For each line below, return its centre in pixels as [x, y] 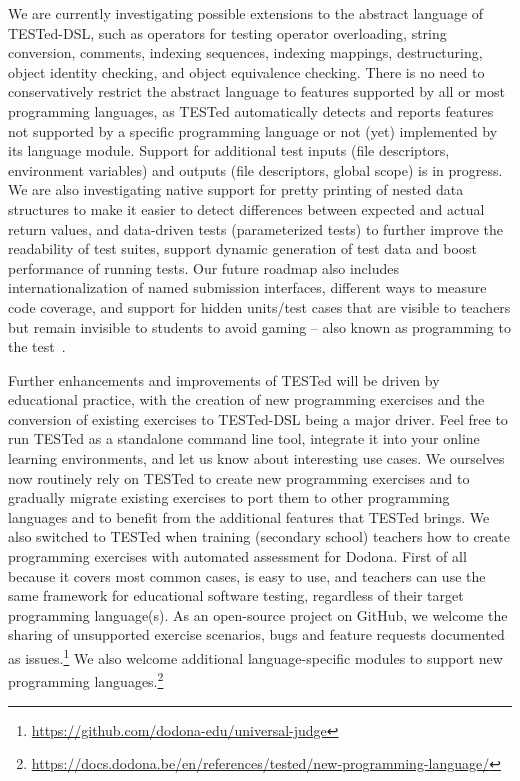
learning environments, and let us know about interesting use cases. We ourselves [256, 458]
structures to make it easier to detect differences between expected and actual [246, 208]
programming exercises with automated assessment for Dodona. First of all [237, 556]
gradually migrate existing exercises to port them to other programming [229, 497]
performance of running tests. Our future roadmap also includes [204, 267]
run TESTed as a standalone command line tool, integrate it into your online [244, 438]
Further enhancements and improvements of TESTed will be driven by [224, 379]
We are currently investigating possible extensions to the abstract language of [246, 13]
